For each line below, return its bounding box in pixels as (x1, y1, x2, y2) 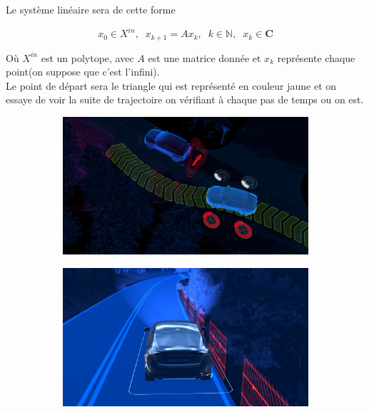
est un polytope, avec (41, 50, 134, 65)
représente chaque (277, 50, 355, 65)
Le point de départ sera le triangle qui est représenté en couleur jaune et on (6, 78, 337, 93)
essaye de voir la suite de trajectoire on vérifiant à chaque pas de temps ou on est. (6, 92, 364, 107)
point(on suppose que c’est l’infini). (6, 64, 160, 79)
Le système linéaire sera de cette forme (6, 2, 176, 16)
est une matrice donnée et (148, 50, 261, 65)
